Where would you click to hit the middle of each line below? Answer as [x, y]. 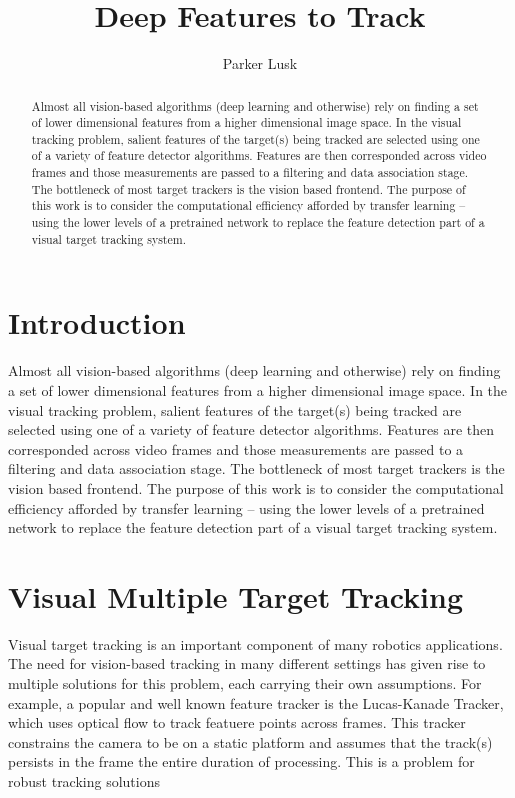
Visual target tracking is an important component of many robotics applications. [255, 643]
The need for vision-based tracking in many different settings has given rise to [247, 663]
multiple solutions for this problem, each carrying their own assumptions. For [245, 683]
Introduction [97, 322]
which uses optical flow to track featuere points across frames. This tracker [237, 722]
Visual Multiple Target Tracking [236, 595]
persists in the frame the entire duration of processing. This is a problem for [241, 761]
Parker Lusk [260, 63]
